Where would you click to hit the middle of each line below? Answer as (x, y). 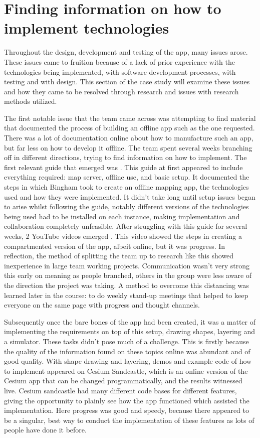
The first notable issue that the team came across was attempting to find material (130, 118)
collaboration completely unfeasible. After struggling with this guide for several (126, 226)
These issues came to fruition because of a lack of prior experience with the (119, 61)
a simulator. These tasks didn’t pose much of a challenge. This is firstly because (126, 341)
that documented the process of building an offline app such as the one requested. (129, 128)
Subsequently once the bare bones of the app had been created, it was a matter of (130, 321)
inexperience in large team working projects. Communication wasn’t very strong (127, 265)
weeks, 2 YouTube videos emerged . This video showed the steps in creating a (123, 236)
